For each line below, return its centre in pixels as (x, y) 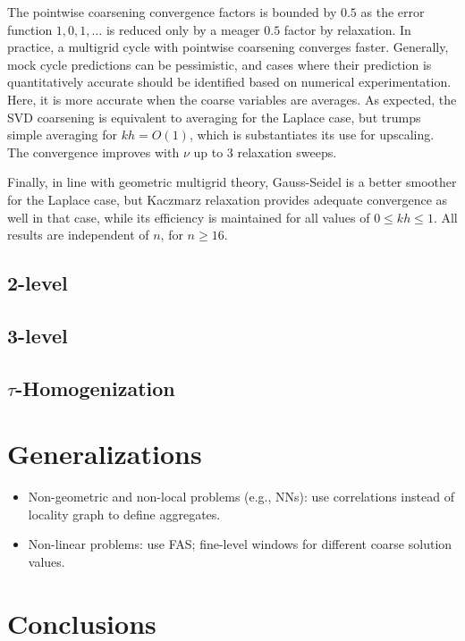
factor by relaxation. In (347, 29)
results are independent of (78, 235)
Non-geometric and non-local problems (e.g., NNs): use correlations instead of (241, 497)
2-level (38, 283)
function (30, 29)
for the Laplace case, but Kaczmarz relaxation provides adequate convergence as (228, 199)
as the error (393, 12)
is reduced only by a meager (183, 29)
